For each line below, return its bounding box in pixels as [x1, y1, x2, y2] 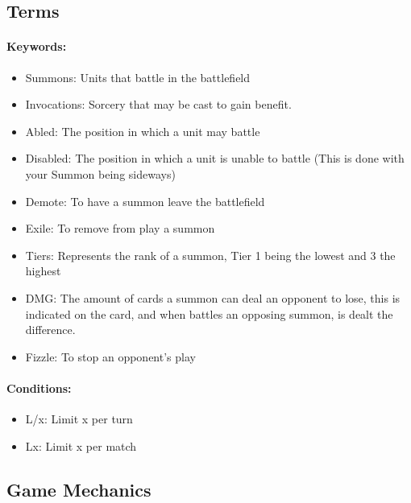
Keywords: [6, 38, 67, 55]
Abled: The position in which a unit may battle [25, 122, 260, 139]
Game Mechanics [6, 476, 152, 501]
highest [25, 262, 61, 279]
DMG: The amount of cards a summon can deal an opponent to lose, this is [25, 289, 401, 306]
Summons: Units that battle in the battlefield [25, 68, 251, 85]
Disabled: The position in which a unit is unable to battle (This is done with [25, 150, 405, 167]
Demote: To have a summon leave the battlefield [25, 192, 265, 209]
